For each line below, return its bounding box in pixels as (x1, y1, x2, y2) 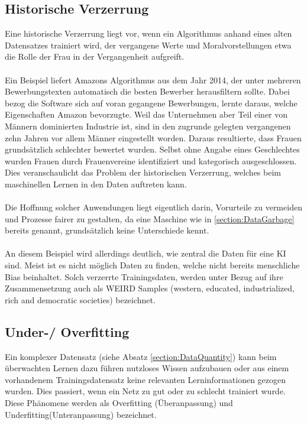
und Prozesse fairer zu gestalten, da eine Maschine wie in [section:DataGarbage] (5, 212, 295, 225)
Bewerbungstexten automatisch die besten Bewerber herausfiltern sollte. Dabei (5, 85, 290, 98)
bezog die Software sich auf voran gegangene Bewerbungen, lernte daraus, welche (5, 96, 298, 109)
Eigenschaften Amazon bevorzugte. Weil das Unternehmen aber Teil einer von (5, 108, 288, 121)
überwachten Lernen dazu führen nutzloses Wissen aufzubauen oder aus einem (5, 362, 289, 374)
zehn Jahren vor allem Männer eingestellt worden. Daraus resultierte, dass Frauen (5, 131, 302, 144)
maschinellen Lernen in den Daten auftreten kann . (5, 177, 187, 190)
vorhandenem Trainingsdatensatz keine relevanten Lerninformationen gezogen (5, 373, 286, 385)
